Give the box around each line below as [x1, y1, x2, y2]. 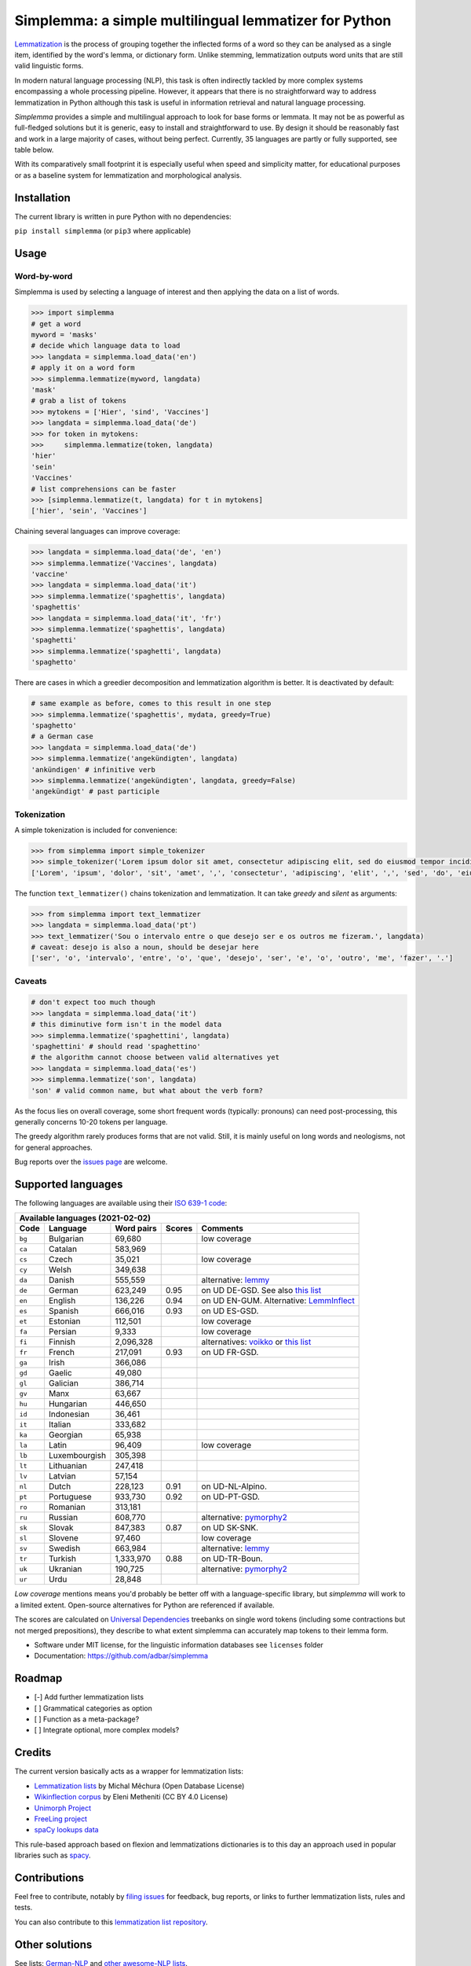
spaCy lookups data [34, 1825, 99, 1835]
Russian [48, 1512, 78, 1523]
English [48, 1295, 76, 1306]
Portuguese [48, 1491, 92, 1502]
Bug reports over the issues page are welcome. [14, 1157, 168, 1167]
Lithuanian [48, 1460, 88, 1471]
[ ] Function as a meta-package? [34, 1714, 140, 1724]
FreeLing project [34, 1813, 88, 1824]
